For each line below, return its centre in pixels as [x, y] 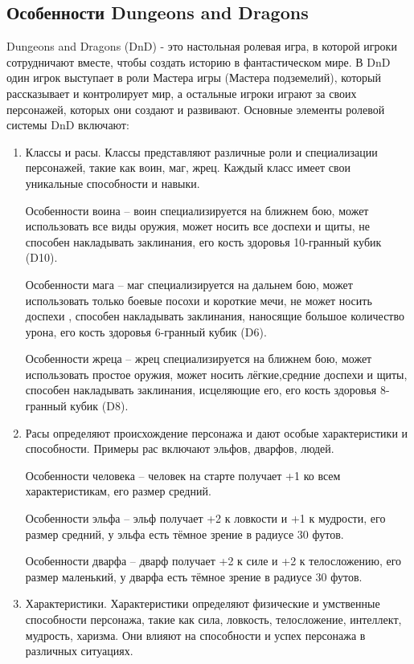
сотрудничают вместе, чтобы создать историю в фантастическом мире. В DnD [199, 61]
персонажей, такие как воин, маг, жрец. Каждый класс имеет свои [188, 167]
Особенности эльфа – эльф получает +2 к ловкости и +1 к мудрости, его [205, 518]
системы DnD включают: [68, 125]
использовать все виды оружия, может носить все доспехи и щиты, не [198, 226]
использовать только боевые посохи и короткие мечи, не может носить [199, 300]
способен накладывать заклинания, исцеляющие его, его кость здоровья [201, 390]
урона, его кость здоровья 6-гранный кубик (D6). [146, 331]
